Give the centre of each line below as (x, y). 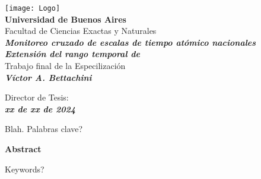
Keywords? (25, 169)
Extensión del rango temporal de (73, 54)
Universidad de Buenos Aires (66, 19)
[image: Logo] (33, 8)
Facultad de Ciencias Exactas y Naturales (81, 31)
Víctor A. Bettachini (48, 77)
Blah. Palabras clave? (44, 129)
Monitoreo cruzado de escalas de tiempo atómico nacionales (130, 42)
